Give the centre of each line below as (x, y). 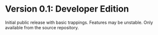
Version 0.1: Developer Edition (67, 9)
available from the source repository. (42, 27)
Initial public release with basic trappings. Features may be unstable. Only (79, 22)
